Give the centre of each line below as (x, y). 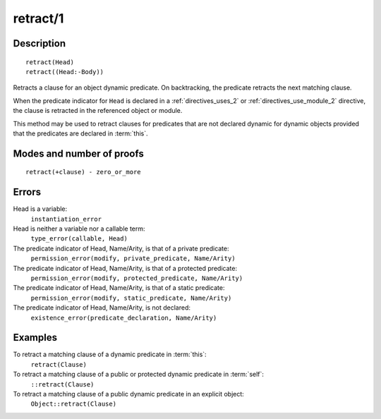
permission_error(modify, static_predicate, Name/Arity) (131, 298)
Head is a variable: (40, 209)
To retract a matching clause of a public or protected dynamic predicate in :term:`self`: (139, 375)
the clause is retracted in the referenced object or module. (98, 111)
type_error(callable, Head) (79, 239)
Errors (27, 192)
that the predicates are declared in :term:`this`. (80, 133)
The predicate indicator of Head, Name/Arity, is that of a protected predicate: (125, 268)
